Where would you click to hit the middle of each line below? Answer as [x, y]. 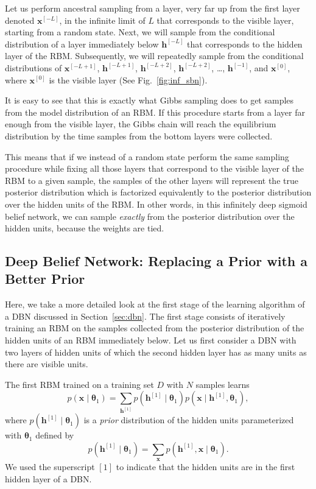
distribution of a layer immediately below [82, 44]
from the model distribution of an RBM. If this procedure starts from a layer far [155, 112]
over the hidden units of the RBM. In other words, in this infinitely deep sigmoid [156, 204]
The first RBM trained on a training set [79, 384]
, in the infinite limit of [102, 20]
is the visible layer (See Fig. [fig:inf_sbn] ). [128, 79]
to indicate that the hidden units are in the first [205, 467]
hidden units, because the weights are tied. [85, 228]
